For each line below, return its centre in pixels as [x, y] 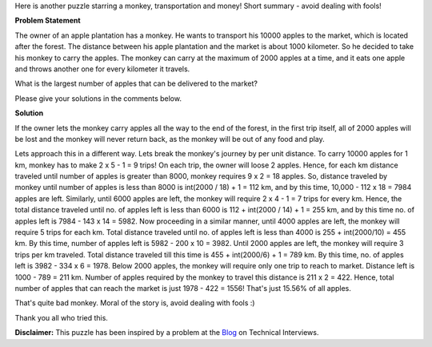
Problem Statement [48, 21]
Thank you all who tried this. [61, 317]
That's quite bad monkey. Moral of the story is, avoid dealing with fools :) [135, 303]
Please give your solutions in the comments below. [98, 98]
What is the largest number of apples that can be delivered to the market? [136, 83]
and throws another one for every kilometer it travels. [102, 69]
